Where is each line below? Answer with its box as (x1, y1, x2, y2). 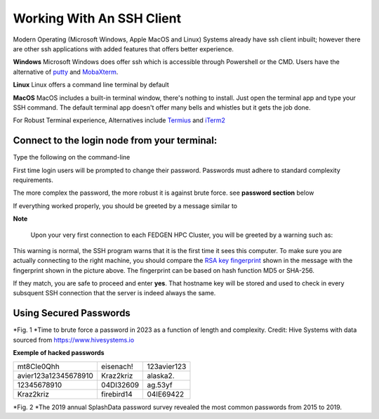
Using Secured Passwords (13, 307, 131, 319)
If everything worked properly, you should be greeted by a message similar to (13, 201, 238, 210)
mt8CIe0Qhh (17, 361, 60, 371)
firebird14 (100, 389, 133, 399)
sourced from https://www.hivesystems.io (13, 335, 135, 344)
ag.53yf (147, 380, 173, 389)
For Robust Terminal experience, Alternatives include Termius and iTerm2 (13, 116, 226, 124)
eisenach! (100, 361, 133, 371)
